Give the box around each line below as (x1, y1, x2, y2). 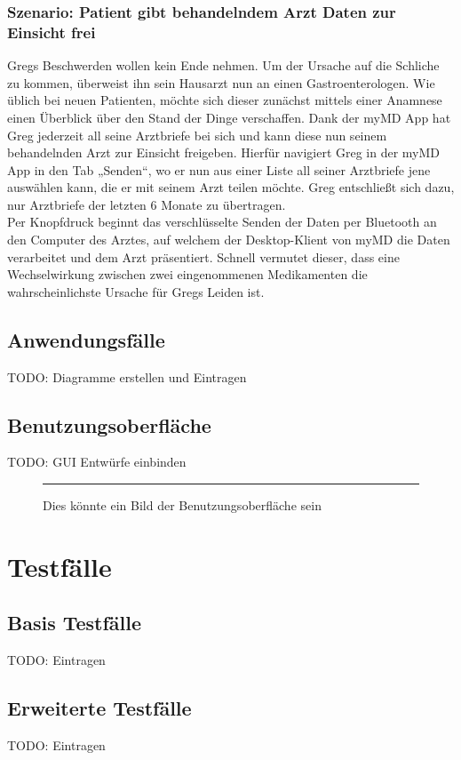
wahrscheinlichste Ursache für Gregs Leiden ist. (7, 282, 265, 300)
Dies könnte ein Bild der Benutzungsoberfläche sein (43, 496, 322, 515)
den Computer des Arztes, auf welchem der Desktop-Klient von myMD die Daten (7, 230, 450, 249)
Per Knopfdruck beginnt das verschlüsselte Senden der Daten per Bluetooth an (7, 212, 437, 231)
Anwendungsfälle (7, 325, 165, 353)
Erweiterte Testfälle (7, 694, 192, 722)
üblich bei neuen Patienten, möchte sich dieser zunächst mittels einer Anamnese (7, 91, 442, 109)
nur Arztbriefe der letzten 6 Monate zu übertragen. (7, 195, 286, 213)
